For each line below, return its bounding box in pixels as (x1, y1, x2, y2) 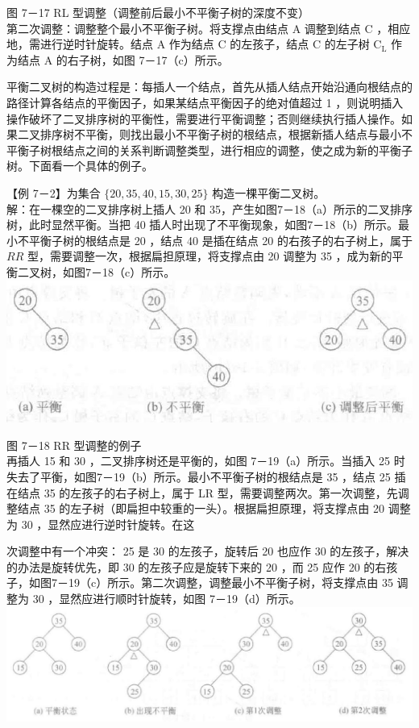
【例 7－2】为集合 (6, 184, 101, 201)
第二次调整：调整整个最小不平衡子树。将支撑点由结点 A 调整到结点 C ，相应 (6, 19, 411, 36)
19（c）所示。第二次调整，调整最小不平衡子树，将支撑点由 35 (68, 574, 393, 591)
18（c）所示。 (102, 263, 176, 280)
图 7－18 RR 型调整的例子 (6, 436, 142, 453)
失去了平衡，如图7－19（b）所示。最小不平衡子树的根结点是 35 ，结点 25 (6, 468, 391, 485)
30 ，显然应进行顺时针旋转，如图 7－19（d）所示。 (32, 590, 301, 607)
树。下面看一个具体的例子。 (6, 157, 153, 174)
